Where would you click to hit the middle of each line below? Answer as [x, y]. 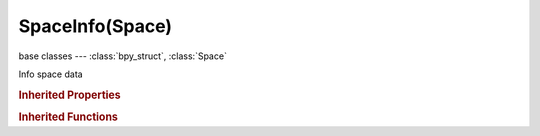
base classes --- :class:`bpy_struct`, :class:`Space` [122, 56]
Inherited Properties [70, 95]
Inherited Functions [68, 117]
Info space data [51, 74]
